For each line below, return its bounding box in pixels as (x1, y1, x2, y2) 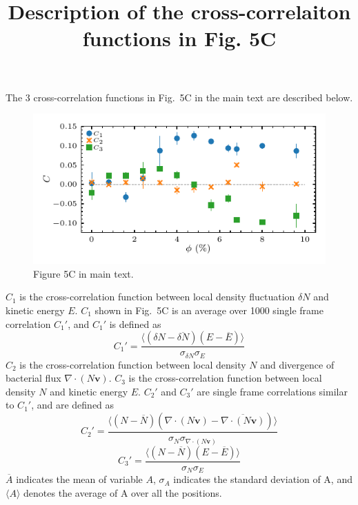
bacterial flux (6, 371, 61, 385)
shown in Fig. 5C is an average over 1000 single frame (95, 302, 324, 317)
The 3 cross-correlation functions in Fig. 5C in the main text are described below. (6, 90, 353, 104)
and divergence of (260, 357, 335, 371)
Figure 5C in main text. (33, 266, 134, 280)
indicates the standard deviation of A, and (173, 472, 352, 486)
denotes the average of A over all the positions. (23, 485, 222, 499)
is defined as (109, 316, 161, 331)
